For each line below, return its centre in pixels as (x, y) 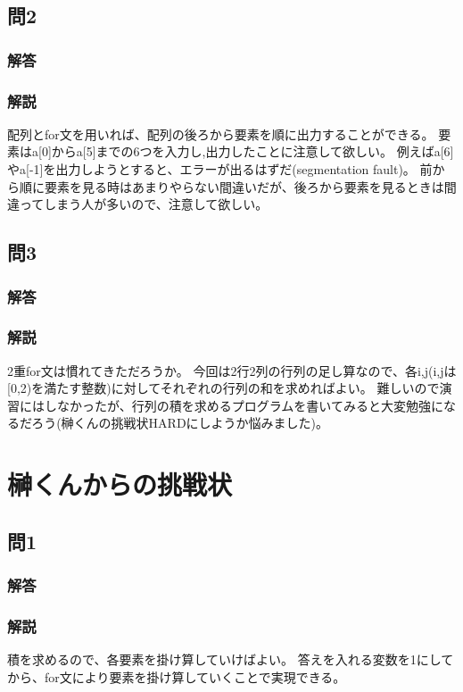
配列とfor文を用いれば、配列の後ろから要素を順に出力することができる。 (221, 133)
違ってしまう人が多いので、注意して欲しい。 (138, 204)
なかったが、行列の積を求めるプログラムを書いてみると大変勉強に (250, 405)
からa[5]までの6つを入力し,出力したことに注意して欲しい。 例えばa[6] (252, 151)
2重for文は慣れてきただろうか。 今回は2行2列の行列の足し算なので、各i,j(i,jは (232, 370)
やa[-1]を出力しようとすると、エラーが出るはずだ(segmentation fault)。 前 (220, 169)
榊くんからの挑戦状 (120, 484)
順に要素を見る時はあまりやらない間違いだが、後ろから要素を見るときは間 (238, 186)
